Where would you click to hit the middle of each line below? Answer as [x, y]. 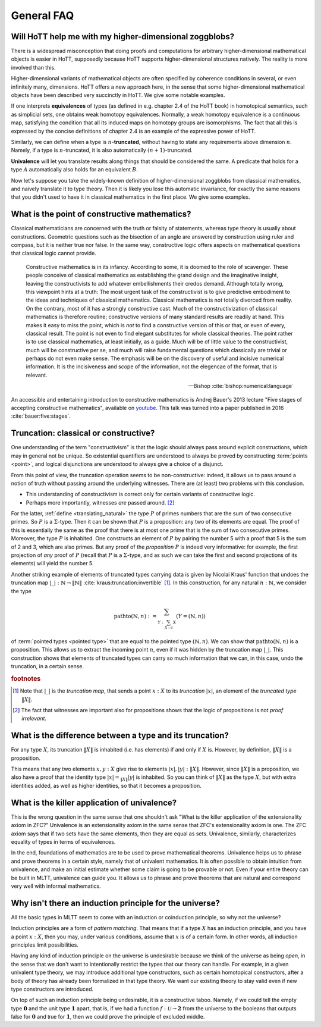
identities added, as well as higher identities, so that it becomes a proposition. [106, 785]
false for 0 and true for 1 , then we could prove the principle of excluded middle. [108, 1017]
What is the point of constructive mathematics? [101, 214]
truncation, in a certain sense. [48, 666]
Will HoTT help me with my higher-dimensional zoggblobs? [123, 37]
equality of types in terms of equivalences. [63, 841]
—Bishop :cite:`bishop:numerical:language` [241, 386]
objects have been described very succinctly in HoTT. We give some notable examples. [118, 95]
